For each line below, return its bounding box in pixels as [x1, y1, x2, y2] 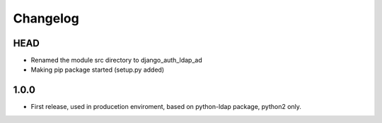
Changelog [13, 11, 79, 26]
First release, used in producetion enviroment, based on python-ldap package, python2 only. [30, 103, 302, 111]
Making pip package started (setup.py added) [30, 65, 165, 74]
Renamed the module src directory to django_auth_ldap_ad [30, 56, 202, 65]
